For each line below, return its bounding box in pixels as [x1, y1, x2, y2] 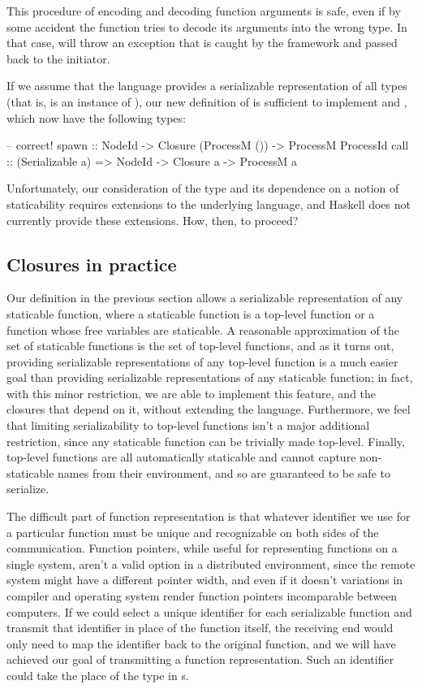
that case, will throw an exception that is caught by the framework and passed [6, 34, 398, 51]
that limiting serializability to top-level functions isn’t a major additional [6, 417, 370, 434]
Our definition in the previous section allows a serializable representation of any [6, 289, 403, 306]
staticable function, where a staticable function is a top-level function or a [6, 305, 375, 322]
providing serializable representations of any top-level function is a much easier [6, 353, 398, 370]
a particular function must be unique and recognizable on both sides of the [6, 523, 379, 540]
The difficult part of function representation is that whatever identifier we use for [6, 508, 411, 525]
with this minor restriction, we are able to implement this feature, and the [6, 384, 377, 401]
